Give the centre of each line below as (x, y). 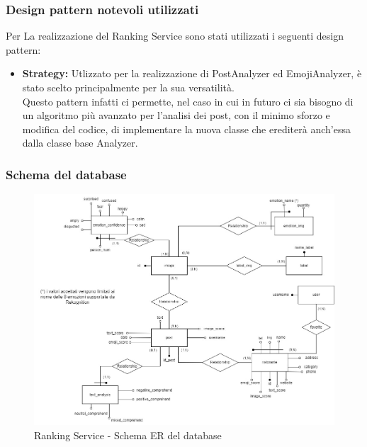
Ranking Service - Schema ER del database (128, 435)
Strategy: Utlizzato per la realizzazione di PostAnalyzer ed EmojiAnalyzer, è (192, 73)
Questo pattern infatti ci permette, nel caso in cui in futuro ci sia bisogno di (188, 101)
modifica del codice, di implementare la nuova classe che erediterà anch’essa (186, 129)
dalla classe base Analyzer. (80, 143)
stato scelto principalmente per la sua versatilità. (128, 87)
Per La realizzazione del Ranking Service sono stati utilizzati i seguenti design (175, 36)
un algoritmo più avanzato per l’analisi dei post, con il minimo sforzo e (176, 115)
